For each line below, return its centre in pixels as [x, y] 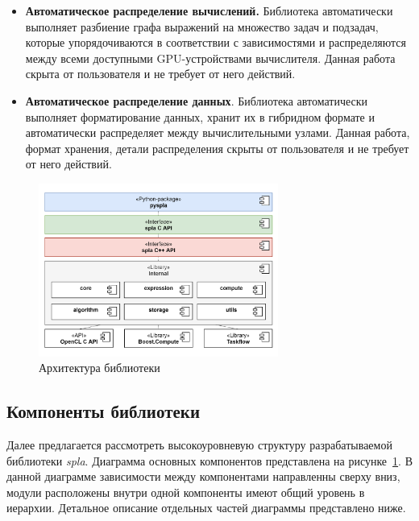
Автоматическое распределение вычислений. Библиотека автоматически [209, 10]
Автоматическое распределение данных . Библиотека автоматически [197, 100]
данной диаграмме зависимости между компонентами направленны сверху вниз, [203, 476]
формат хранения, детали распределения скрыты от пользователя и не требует [217, 148]
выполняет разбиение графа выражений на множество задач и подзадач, [202, 26]
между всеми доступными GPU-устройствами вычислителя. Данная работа [210, 58]
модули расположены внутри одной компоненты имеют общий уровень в [186, 492]
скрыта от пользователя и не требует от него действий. [160, 74]
